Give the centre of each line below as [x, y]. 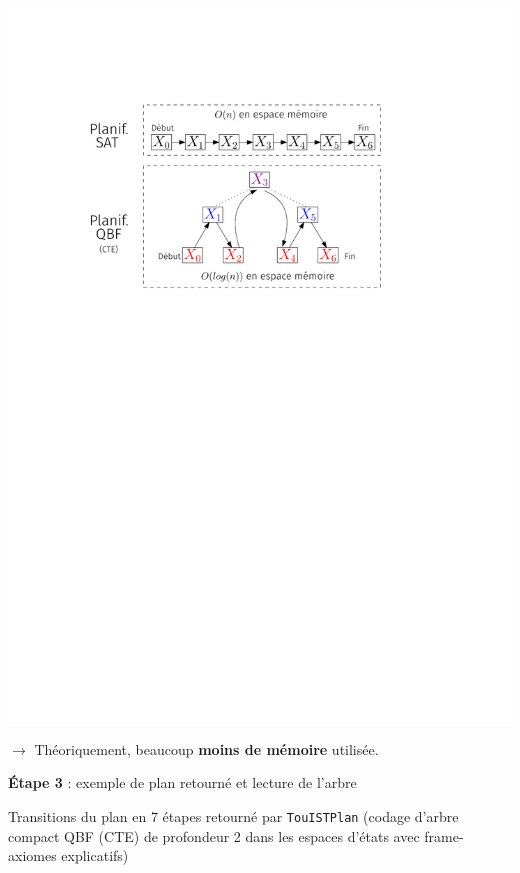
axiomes [32, 855]
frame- [444, 835]
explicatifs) [95, 855]
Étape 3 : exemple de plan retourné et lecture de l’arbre [182, 782]
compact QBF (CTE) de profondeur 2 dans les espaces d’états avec [214, 835]
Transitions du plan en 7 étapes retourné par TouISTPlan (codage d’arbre [233, 815]
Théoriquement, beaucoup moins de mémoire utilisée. [206, 748]
